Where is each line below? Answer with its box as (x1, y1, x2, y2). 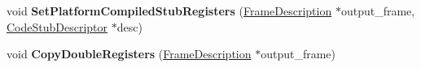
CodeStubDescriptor (7, 18, 108, 35)
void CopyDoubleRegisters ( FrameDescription (7, 45, 252, 62)
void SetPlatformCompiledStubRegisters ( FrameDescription (7, 2, 332, 19)
